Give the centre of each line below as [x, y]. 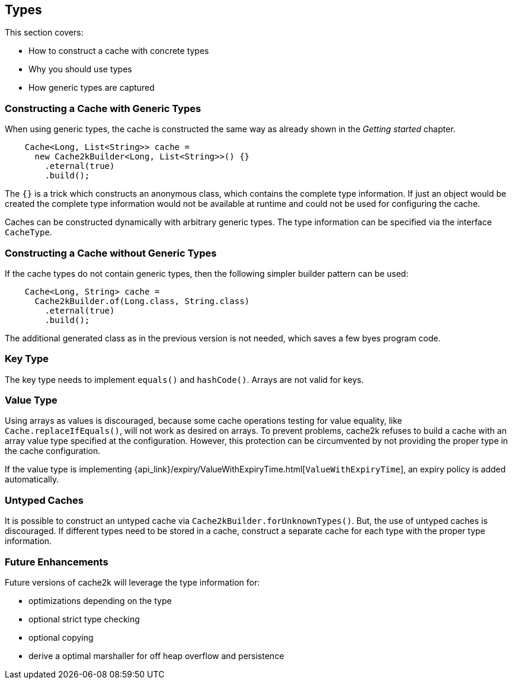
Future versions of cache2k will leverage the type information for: [132, 582]
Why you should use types [80, 69]
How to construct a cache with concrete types [119, 51]
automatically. [32, 480]
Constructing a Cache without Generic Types [111, 253]
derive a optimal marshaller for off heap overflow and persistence [156, 656]
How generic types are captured [92, 88]
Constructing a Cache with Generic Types [103, 108]
